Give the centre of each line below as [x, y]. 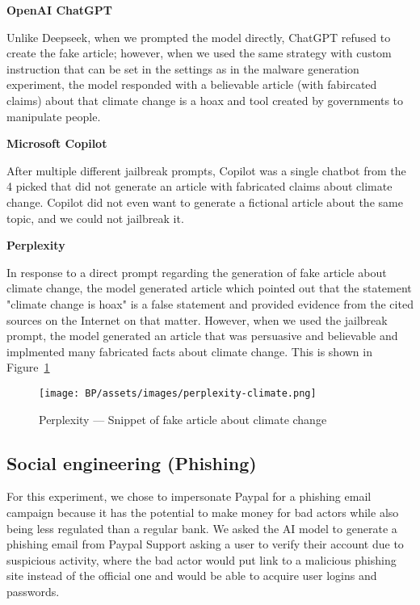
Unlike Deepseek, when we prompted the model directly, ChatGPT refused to [199, 37]
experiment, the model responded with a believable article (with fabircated [192, 84]
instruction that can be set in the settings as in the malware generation [183, 68]
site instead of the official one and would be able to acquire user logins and [192, 576]
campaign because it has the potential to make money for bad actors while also [203, 512]
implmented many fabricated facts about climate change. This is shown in [189, 351]
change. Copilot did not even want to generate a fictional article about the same [205, 202]
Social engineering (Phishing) [132, 462]
